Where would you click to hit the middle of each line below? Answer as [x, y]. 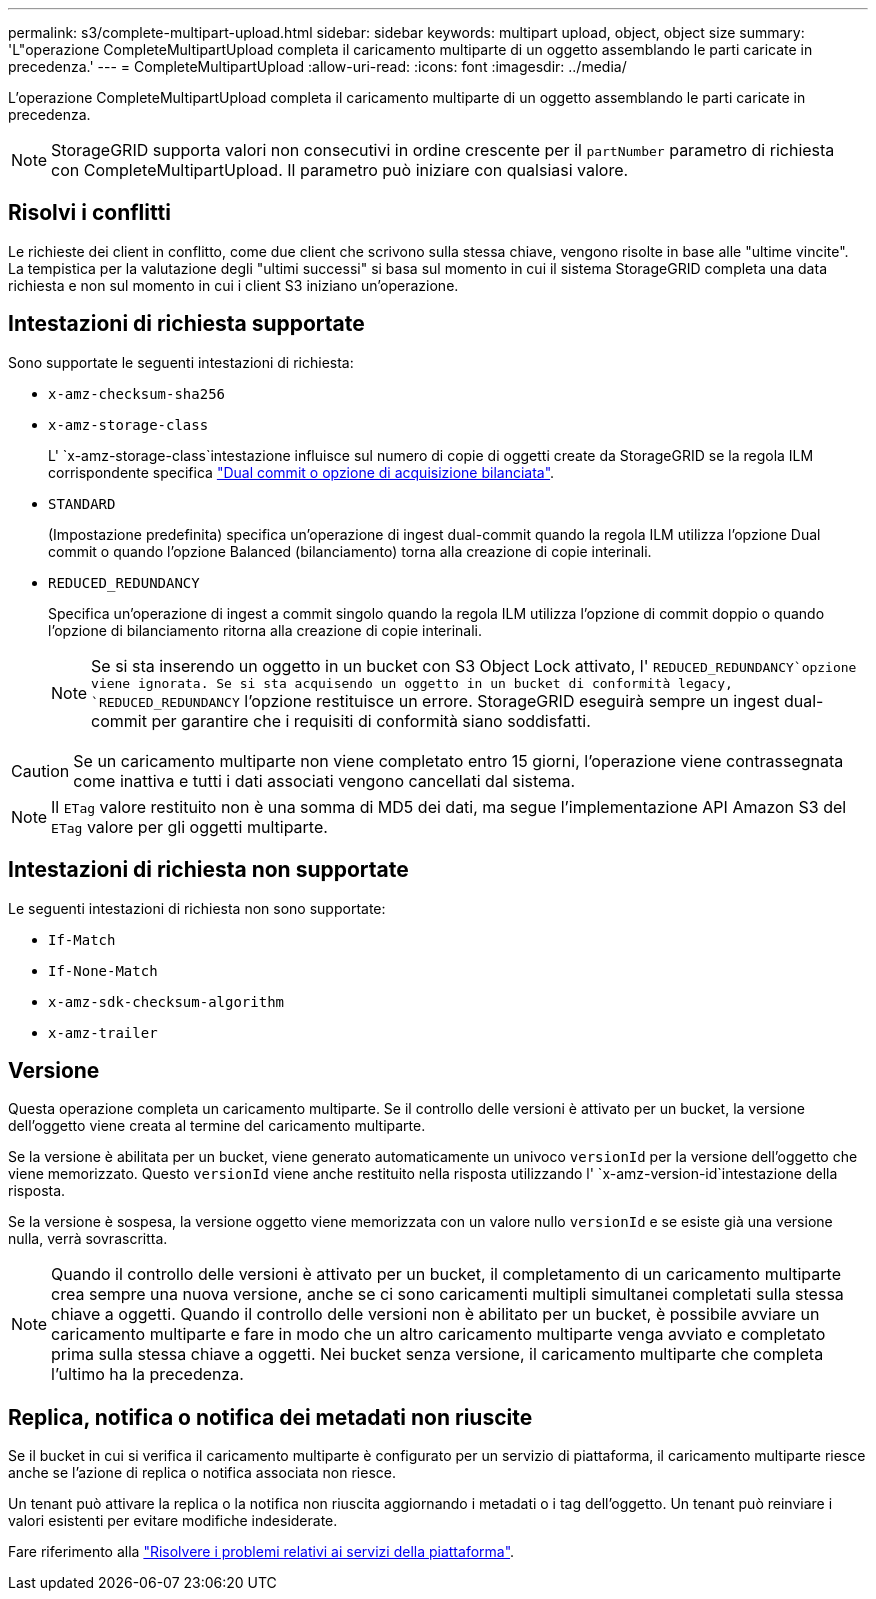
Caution [40, 770]
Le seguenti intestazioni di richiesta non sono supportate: [197, 908]
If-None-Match [103, 970]
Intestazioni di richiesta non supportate [208, 870]
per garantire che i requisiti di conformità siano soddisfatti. [371, 720]
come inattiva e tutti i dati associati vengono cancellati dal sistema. [324, 780]
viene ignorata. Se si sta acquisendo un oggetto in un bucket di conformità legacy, [412, 683]
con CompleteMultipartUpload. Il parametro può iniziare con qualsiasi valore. [340, 170]
